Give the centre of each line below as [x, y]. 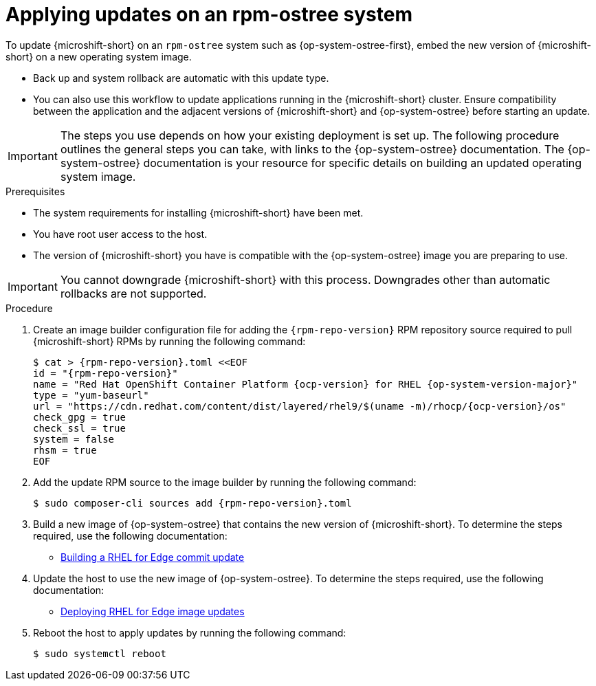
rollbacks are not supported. [133, 293]
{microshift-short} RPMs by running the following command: [169, 341]
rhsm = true [65, 450]
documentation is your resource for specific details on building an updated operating [363, 163]
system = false [74, 439]
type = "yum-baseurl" [91, 395]
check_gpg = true [79, 417]
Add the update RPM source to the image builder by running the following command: [225, 482]
